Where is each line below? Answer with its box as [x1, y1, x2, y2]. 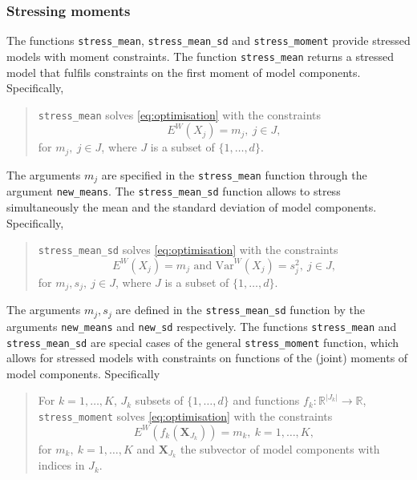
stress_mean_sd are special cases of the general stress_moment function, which [6, 333, 399, 350]
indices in [38, 457, 85, 474]
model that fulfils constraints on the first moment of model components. [6, 63, 361, 80]
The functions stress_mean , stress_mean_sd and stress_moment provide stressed [6, 32, 411, 49]
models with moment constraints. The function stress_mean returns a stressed [6, 47, 395, 64]
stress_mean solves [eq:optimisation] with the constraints [38, 106, 321, 123]
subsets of [135, 392, 184, 409]
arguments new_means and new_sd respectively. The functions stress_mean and [6, 317, 397, 334]
